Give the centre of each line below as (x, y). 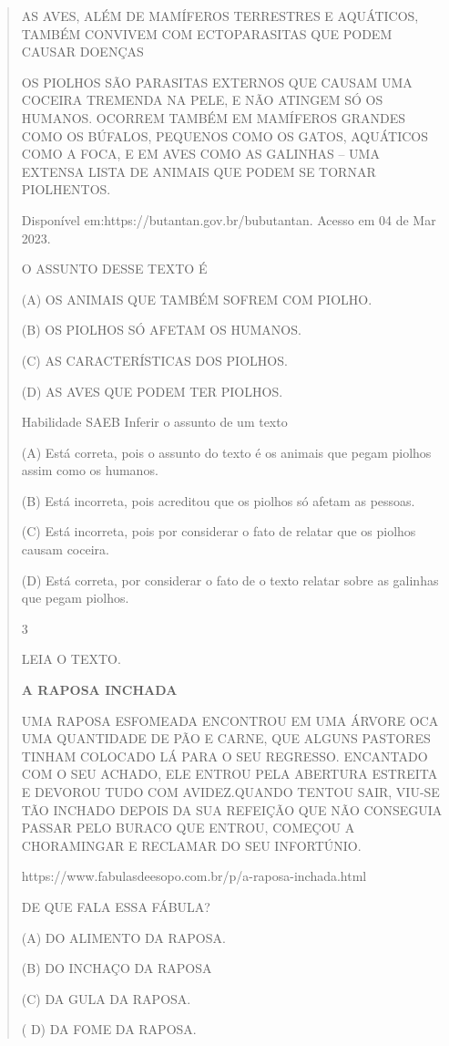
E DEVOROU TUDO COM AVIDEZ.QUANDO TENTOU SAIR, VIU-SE (230, 792)
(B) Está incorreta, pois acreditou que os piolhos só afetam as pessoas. (218, 500)
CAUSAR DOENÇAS (82, 52)
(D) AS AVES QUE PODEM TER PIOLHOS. (152, 391)
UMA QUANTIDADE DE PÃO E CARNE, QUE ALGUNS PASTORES (226, 738)
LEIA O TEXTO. (71, 659)
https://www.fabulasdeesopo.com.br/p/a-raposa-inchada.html (194, 876)
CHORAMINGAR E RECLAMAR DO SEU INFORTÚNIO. (191, 845)
